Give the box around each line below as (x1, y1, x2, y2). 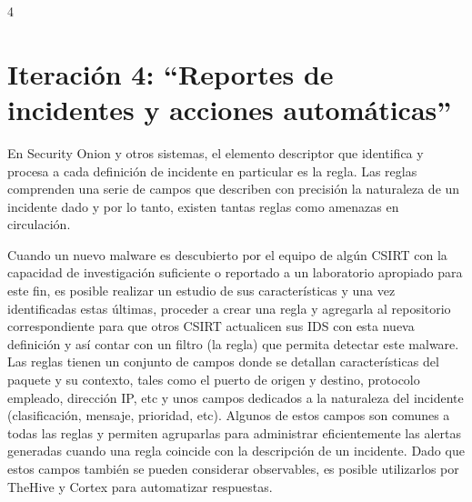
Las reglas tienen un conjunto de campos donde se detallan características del (7, 352, 439, 371)
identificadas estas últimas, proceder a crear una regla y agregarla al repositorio (7, 298, 451, 317)
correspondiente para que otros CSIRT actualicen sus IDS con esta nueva (7, 316, 415, 336)
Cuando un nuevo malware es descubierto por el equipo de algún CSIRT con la (7, 245, 447, 264)
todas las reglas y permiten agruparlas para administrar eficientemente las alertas (7, 423, 461, 442)
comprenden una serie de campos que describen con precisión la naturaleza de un (7, 179, 460, 198)
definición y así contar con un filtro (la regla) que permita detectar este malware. (7, 334, 459, 353)
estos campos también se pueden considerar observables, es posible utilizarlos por (7, 459, 459, 477)
